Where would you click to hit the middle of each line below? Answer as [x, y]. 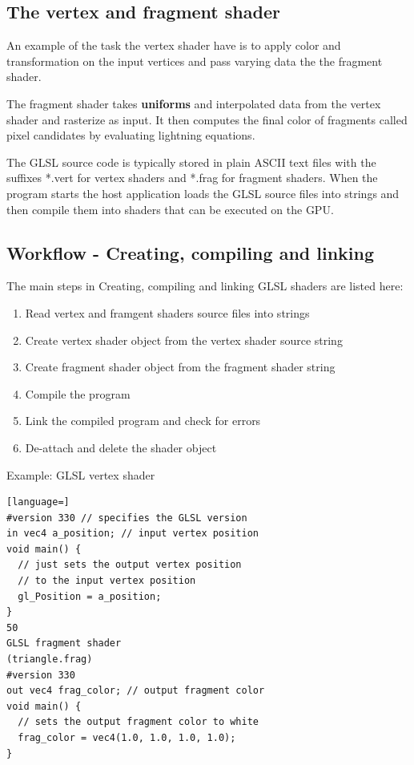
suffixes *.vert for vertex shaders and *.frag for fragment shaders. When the [192, 178]
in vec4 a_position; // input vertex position [133, 534]
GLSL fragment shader [64, 644]
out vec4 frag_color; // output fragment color [136, 691]
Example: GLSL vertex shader [81, 474]
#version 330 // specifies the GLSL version [127, 518]
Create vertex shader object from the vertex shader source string [184, 340]
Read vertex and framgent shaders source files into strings [167, 312]
